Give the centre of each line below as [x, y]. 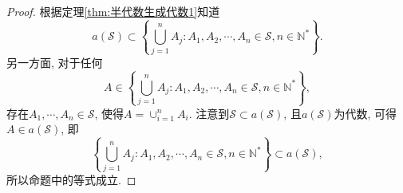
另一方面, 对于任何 [55, 62]
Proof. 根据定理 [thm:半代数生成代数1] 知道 [113, 11]
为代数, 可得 [365, 113]
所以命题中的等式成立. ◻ [71, 179]
